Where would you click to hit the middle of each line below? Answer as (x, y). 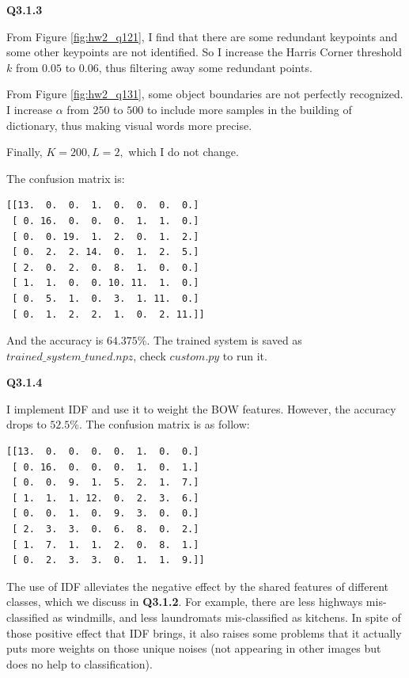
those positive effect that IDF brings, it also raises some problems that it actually (204, 632)
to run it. (245, 355)
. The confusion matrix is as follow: (164, 424)
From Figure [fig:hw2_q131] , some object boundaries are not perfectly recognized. (205, 94)
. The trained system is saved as (224, 340)
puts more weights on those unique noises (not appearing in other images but (194, 648)
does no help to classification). (80, 663)
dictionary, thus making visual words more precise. (129, 125)
